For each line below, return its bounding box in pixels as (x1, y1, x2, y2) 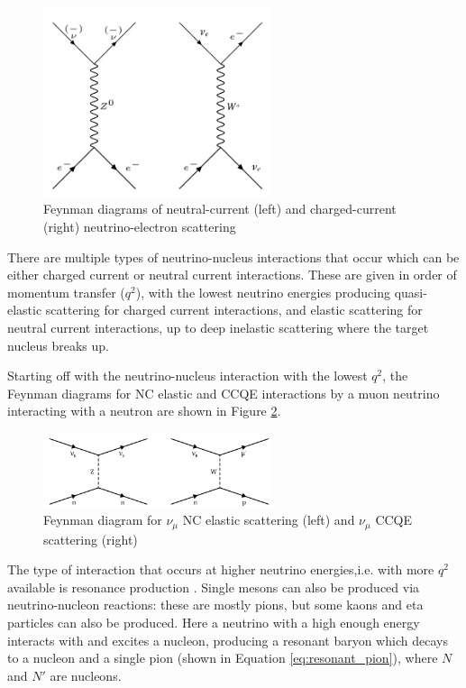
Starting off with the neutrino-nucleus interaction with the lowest (7, 366, 368, 385)
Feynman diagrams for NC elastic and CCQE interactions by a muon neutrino (7, 383, 440, 402)
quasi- (394, 282, 427, 301)
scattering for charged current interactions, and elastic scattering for (45, 300, 423, 319)
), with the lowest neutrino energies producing (135, 282, 390, 301)
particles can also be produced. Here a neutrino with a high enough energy (7, 613, 420, 631)
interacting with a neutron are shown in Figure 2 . (7, 401, 281, 420)
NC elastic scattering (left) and (182, 510, 355, 529)
